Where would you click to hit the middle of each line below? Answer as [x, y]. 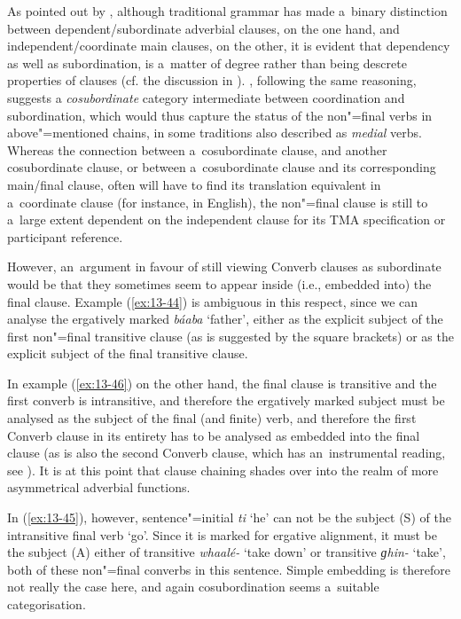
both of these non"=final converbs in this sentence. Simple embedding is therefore [229, 569]
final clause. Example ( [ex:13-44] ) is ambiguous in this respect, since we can [213, 301]
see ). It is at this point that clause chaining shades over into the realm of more [223, 470]
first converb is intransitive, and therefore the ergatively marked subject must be [226, 400]
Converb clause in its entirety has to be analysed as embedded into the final [214, 435]
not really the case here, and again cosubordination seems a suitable [193, 587]
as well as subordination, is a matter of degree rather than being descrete [207, 63]
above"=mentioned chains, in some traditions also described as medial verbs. [215, 133]
